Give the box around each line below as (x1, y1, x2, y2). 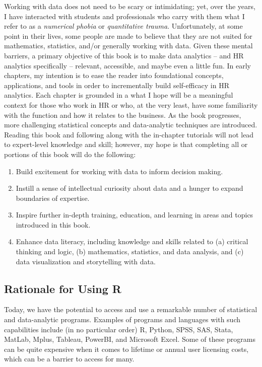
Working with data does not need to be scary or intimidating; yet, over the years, (4, 1, 255, 11)
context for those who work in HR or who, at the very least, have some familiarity (4, 99, 258, 110)
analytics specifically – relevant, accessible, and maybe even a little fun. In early (4, 60, 251, 70)
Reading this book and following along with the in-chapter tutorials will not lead (4, 129, 254, 139)
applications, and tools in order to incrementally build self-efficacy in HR (4, 80, 230, 90)
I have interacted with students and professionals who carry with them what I (4, 11, 245, 21)
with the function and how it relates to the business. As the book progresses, (4, 109, 241, 120)
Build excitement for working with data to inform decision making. (16, 166, 223, 176)
